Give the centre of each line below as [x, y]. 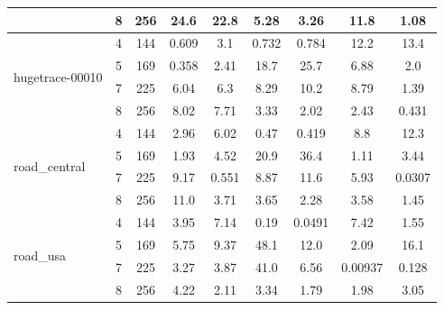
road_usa [40, 255]
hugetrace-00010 [58, 76]
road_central [50, 165]
